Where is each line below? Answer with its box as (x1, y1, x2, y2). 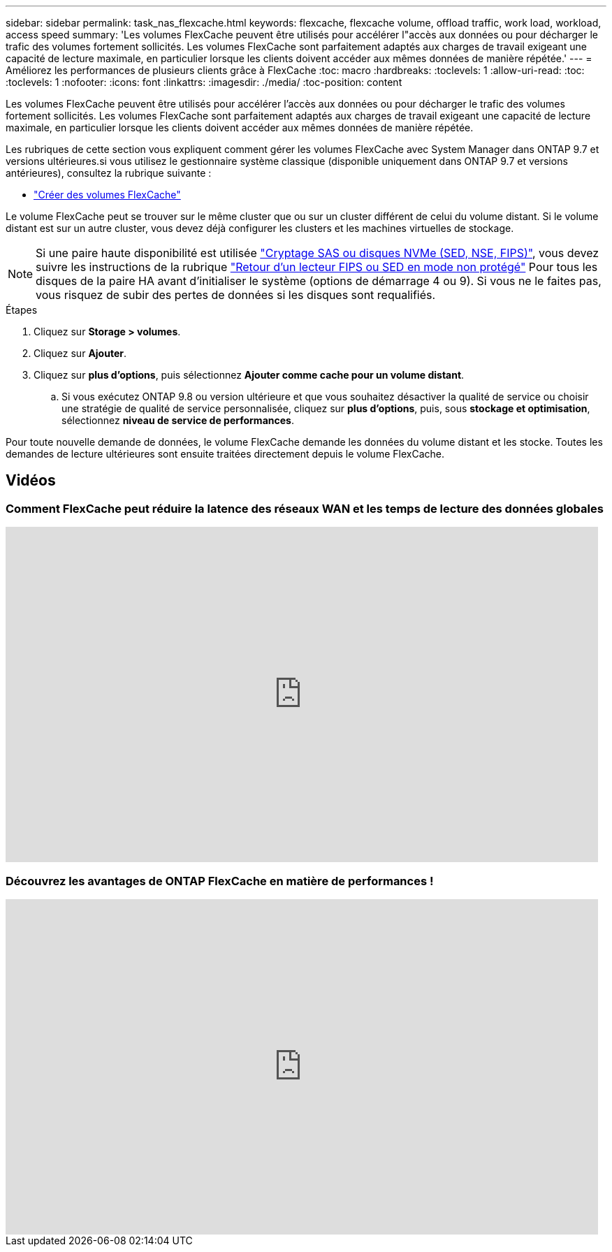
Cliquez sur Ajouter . (34, 347, 127, 359)
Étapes (6, 304, 38, 316)
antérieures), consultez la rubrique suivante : (6, 167, 212, 179)
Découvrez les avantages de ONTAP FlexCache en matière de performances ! (6, 873, 434, 888)
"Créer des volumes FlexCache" (34, 189, 181, 201)
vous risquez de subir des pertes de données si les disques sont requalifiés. (36, 288, 436, 302)
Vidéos (6, 472, 56, 490)
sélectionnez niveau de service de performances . (61, 414, 294, 426)
